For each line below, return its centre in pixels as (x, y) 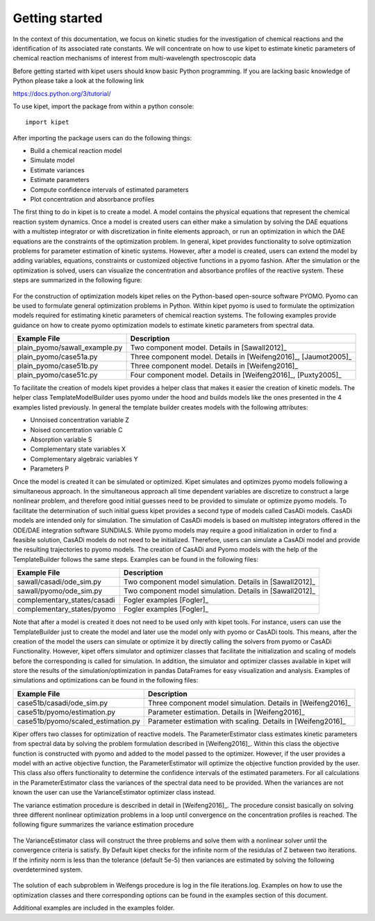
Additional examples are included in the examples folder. (94, 908)
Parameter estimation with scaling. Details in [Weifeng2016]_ (247, 721)
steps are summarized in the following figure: (77, 280)
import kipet (47, 122)
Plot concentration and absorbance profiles (92, 199)
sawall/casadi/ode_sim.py (59, 582)
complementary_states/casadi (66, 600)
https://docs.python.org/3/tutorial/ (62, 93)
